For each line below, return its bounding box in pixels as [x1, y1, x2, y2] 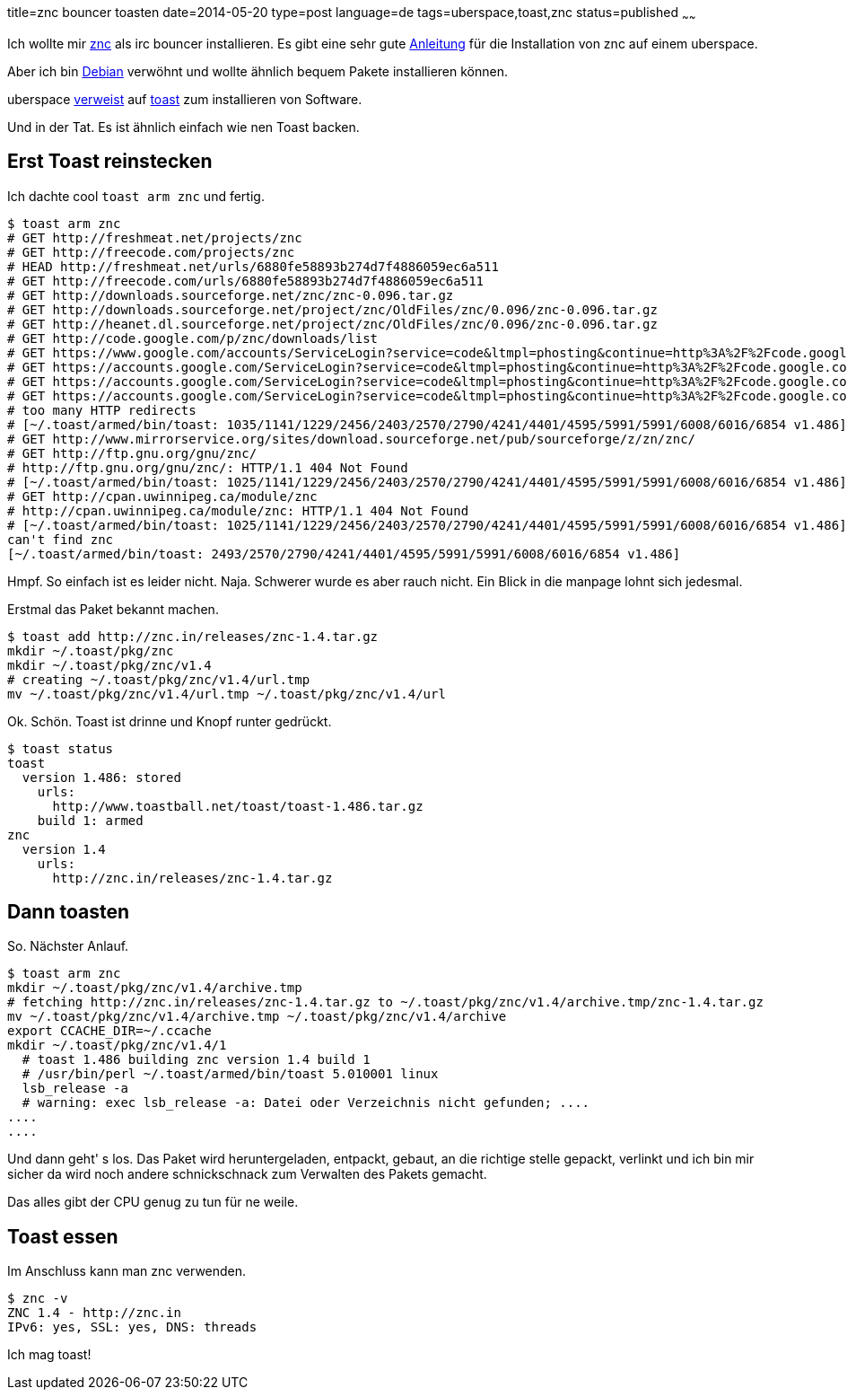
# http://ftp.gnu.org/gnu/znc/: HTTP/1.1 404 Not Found [7, 460, 408, 475]
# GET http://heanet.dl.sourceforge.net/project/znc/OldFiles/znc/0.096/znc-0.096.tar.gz [7, 316, 658, 331]
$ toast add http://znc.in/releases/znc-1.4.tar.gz [7, 628, 379, 644]
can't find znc [7, 532, 114, 547]
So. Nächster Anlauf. [7, 938, 129, 954]
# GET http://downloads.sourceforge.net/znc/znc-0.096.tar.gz [7, 287, 454, 303]
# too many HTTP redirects [7, 402, 196, 417]
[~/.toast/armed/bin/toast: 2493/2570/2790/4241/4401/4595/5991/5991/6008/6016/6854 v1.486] [7, 546, 681, 561]
